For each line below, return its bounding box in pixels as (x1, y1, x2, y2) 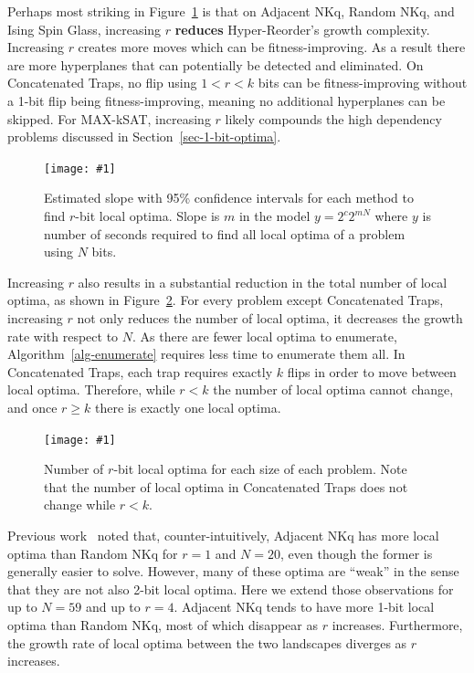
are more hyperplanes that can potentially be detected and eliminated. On (7, 55, 424, 74)
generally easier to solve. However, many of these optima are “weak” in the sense (7, 562, 459, 581)
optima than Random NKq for (7, 543, 178, 563)
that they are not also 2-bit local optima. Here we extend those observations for (7, 579, 454, 598)
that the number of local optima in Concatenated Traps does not (44, 477, 408, 496)
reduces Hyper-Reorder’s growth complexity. (174, 19, 430, 38)
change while (44, 495, 116, 514)
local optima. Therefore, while (7, 380, 175, 399)
